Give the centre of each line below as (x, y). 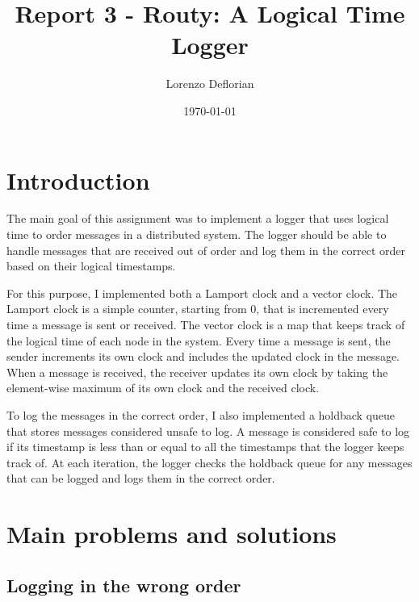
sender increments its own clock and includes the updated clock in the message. (203, 356)
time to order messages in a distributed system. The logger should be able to (197, 234)
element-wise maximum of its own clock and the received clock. (163, 388)
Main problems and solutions (172, 534)
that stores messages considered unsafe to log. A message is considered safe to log (208, 431)
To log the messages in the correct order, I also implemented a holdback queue (201, 414)
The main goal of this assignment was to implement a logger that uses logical (198, 218)
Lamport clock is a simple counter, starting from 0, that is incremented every (198, 309)
